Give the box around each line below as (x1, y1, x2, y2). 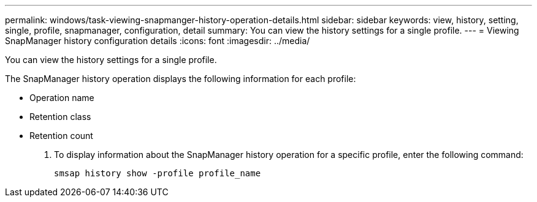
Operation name (29, 92, 94, 103)
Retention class (29, 111, 91, 122)
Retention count (29, 130, 93, 141)
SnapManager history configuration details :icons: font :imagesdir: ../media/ (5, 36, 310, 46)
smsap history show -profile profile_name (54, 168, 261, 178)
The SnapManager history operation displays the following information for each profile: (5, 73, 356, 84)
